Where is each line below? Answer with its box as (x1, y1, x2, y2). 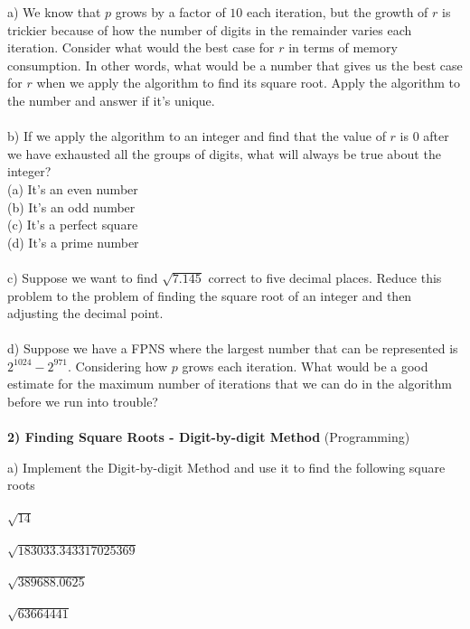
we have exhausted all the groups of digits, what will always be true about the (7, 144, 441, 163)
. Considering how (67, 356, 168, 375)
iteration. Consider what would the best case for (7, 38, 275, 57)
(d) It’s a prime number (7, 232, 139, 251)
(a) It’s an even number (7, 179, 138, 198)
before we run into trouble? (7, 392, 158, 411)
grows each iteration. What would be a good (182, 356, 428, 375)
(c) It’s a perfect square (7, 215, 138, 234)
